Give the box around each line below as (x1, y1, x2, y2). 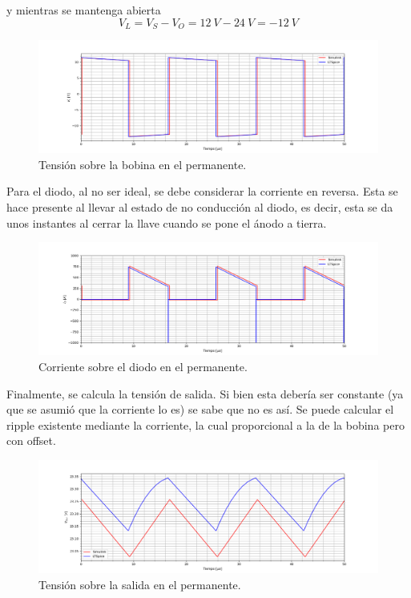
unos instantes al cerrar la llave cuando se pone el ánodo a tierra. (6, 214, 327, 231)
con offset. (6, 432, 56, 449)
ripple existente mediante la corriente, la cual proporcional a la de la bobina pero (6, 416, 405, 433)
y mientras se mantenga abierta (6, 2, 161, 18)
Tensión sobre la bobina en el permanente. (38, 156, 247, 172)
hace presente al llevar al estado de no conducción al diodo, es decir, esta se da (6, 199, 393, 216)
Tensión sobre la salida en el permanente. (38, 576, 241, 592)
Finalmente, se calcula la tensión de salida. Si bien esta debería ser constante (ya (6, 385, 404, 402)
